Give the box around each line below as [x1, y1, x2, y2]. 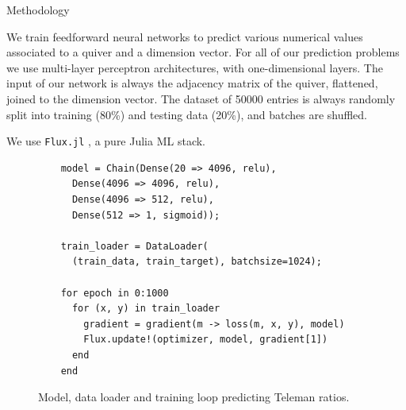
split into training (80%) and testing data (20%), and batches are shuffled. [6, 106, 368, 122]
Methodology [6, 2, 70, 17]
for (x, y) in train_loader [71, 303, 220, 315]
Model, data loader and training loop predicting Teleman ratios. [38, 389, 350, 405]
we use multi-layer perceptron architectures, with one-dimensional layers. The [6, 59, 383, 75]
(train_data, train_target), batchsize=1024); [71, 256, 322, 268]
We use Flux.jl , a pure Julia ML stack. [6, 133, 205, 149]
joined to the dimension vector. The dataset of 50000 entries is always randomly [6, 90, 396, 106]
